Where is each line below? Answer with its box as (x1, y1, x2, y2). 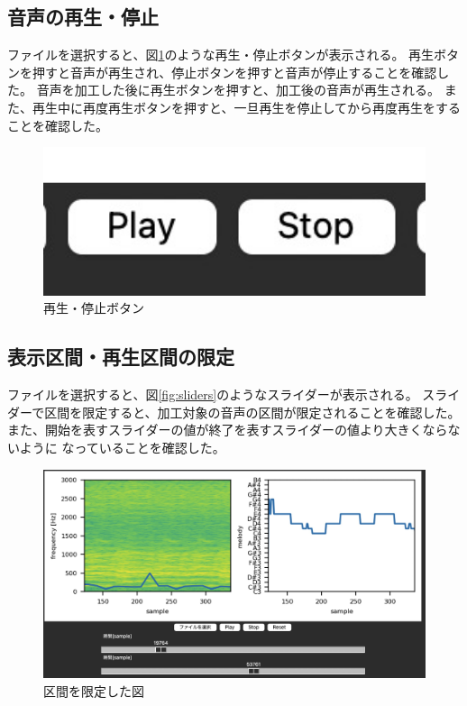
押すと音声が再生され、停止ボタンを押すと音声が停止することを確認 (32, 62, 437, 81)
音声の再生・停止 (7, 3, 159, 31)
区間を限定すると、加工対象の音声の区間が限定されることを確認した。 (44, 402, 461, 421)
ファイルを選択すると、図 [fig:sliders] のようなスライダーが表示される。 (7, 385, 418, 404)
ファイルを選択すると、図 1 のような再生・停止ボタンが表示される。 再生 (7, 45, 435, 64)
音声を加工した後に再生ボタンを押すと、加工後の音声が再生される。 (36, 80, 441, 99)
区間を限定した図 (43, 681, 144, 700)
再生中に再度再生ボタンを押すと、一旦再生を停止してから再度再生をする (32, 97, 462, 116)
